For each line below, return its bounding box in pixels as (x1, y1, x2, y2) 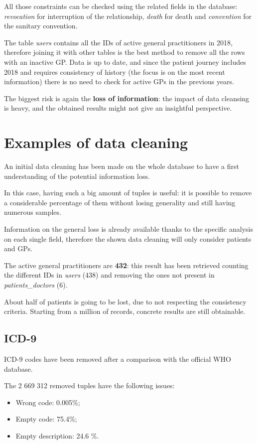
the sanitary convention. (4, 20, 78, 31)
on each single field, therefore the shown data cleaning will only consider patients (4, 233, 252, 244)
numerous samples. (4, 207, 61, 217)
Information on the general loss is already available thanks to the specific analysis (4, 224, 253, 234)
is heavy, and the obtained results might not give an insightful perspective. (4, 103, 232, 113)
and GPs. (4, 243, 33, 254)
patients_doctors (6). (4, 280, 68, 290)
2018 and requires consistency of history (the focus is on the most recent (4, 66, 225, 77)
